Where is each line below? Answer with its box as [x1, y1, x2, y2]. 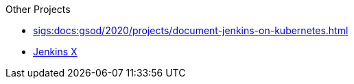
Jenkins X [33, 46, 78, 57]
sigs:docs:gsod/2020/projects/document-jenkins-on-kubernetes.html [33, 25, 349, 36]
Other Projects [5, 3, 71, 15]
